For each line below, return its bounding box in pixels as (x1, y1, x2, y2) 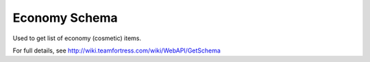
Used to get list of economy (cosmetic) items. (12, 34, 142, 42)
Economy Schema (12, 10, 118, 25)
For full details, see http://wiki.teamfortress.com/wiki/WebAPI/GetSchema (12, 46, 221, 55)
